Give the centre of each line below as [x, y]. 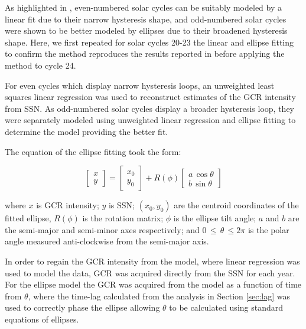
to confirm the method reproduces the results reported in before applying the [145, 54]
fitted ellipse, [28, 218]
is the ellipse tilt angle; [215, 218]
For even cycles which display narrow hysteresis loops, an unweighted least [140, 85]
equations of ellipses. [42, 319]
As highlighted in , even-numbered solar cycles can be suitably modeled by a [143, 7]
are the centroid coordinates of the [236, 205]
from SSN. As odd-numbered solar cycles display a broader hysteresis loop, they [149, 108]
